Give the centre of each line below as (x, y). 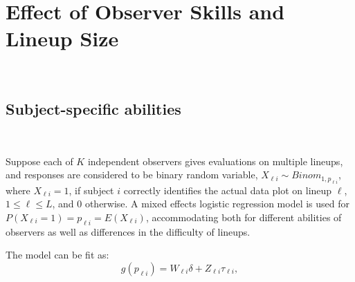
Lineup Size (62, 38)
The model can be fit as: (57, 255)
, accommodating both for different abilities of (244, 217)
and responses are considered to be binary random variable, (132, 175)
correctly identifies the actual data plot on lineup (228, 190)
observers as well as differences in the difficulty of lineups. (128, 231)
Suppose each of (39, 161)
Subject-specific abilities (93, 109)
